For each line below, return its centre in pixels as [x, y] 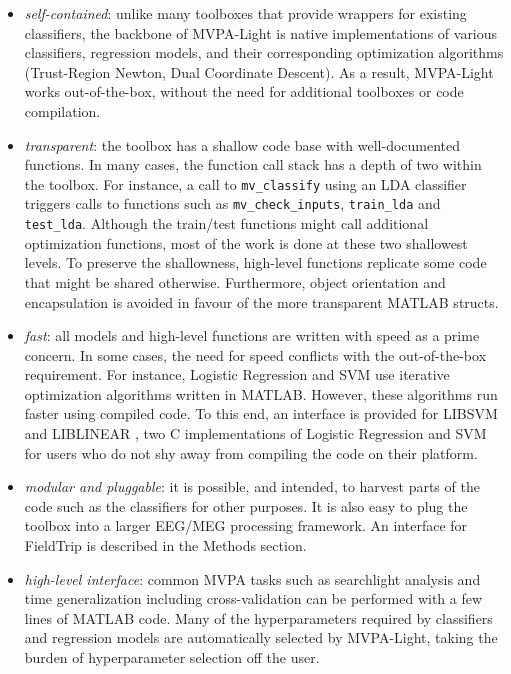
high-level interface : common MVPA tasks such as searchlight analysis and [252, 578]
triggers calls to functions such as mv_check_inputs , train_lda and [232, 203]
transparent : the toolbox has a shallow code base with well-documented [242, 144]
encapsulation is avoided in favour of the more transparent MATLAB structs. [261, 301]
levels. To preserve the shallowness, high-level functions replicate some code [255, 262]
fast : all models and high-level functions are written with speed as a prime [252, 335]
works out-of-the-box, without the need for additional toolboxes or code [244, 91]
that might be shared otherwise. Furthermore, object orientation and [235, 281]
